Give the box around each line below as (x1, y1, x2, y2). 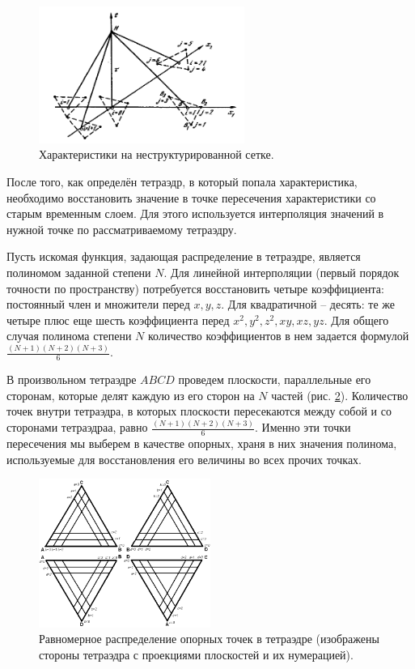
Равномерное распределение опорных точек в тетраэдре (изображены (39, 630, 379, 647)
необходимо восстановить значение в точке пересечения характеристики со (6, 189, 376, 206)
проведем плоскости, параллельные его (178, 371, 371, 388)
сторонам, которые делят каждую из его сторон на (6, 386, 255, 403)
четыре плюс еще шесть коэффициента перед (6, 311, 230, 328)
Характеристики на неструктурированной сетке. (39, 146, 274, 163)
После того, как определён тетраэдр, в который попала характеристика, (6, 173, 358, 190)
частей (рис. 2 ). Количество (271, 386, 409, 403)
